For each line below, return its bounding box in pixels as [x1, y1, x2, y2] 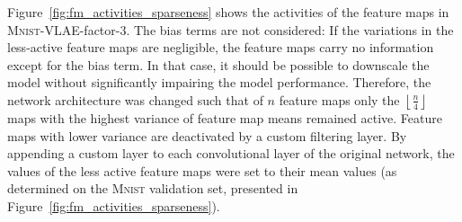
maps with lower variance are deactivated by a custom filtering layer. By [7, 126, 407, 145]
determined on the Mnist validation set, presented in [7, 179, 298, 198]
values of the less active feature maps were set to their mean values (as [7, 161, 397, 180]
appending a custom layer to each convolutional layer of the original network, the [7, 144, 455, 163]
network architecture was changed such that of [7, 90, 263, 109]
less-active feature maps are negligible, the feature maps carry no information [7, 38, 434, 57]
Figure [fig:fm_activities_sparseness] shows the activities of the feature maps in [7, 3, 449, 21]
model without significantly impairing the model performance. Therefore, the [7, 73, 431, 92]
